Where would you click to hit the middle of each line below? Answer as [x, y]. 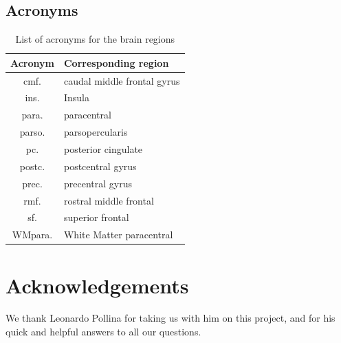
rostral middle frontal [109, 200]
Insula [76, 97]
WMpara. [32, 235]
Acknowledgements [97, 285]
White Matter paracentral [118, 235]
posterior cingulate [103, 149]
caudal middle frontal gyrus [122, 80]
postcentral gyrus [100, 166]
